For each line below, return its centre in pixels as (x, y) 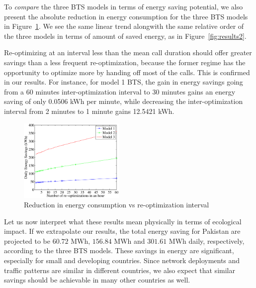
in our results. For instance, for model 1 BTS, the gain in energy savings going (124, 82)
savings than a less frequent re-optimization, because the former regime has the (125, 62)
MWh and (129, 240)
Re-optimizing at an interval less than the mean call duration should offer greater (128, 52)
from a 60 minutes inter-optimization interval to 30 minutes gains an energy (120, 91)
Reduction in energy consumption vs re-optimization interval (117, 205)
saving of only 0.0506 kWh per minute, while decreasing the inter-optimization (124, 101)
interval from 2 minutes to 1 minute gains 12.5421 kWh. (89, 111)
